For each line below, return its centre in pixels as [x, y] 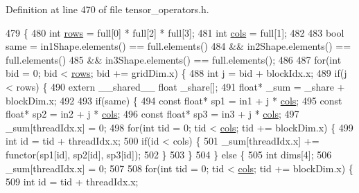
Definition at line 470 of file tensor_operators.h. [107, 9]
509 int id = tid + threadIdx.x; [72, 182]
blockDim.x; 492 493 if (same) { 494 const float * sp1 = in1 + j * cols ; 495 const [174, 100]
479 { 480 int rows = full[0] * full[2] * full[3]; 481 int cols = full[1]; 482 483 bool [175, 32]
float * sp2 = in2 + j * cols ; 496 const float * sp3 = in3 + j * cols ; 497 [152, 114]
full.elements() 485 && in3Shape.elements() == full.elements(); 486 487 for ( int [174, 59]
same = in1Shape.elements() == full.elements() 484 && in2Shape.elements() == [178, 46]
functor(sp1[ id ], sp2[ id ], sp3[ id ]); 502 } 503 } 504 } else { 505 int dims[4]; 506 [169, 154]
